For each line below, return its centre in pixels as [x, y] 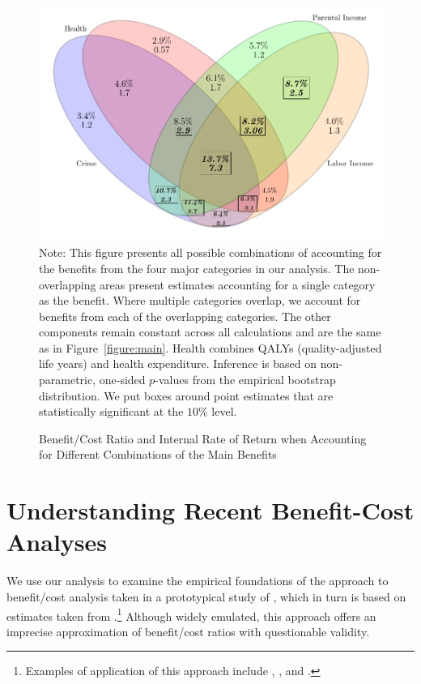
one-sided [122, 380]
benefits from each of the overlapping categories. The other [185, 316]
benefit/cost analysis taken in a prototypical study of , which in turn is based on [206, 596]
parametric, [68, 380]
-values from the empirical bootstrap [245, 380]
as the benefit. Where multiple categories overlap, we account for [200, 300]
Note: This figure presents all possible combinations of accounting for [210, 252]
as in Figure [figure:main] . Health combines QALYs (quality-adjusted [210, 347]
